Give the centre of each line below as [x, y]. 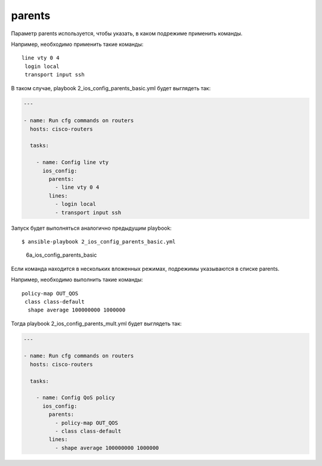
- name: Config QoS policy [76, 398]
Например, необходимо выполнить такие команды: [77, 280]
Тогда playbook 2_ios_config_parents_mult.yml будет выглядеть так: [96, 323]
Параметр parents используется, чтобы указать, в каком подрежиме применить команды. [127, 33]
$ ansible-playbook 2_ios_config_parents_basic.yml [99, 241]
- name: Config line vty [72, 162]
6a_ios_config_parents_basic [61, 255]
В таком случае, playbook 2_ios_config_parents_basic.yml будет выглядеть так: [111, 88]
